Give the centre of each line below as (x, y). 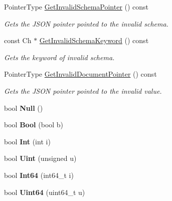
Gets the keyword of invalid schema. (59, 57)
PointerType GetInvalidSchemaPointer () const (76, 7)
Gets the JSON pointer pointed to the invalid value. (83, 90)
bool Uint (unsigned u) (40, 158)
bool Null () (24, 108)
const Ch (18, 40)
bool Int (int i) (27, 141)
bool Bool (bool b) (34, 125)
